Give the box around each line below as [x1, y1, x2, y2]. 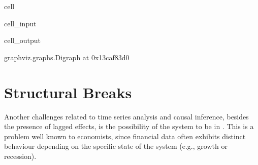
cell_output [4, 35, 41, 46]
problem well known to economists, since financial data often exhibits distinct [4, 131, 246, 141]
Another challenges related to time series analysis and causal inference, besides [4, 111, 249, 121]
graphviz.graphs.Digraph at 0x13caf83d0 [4, 52, 130, 62]
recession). [4, 150, 37, 161]
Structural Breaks [4, 81, 132, 102]
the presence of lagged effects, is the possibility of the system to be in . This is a [4, 121, 254, 132]
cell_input [4, 18, 37, 28]
